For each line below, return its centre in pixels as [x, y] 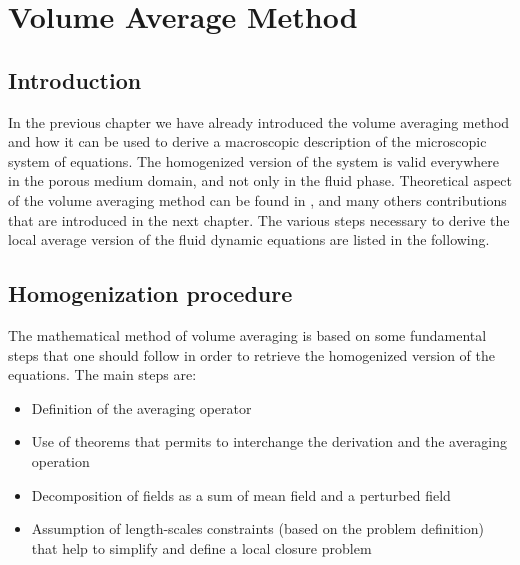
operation [60, 460]
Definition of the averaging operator [141, 407]
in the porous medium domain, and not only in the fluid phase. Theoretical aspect [260, 180]
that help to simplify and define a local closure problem [201, 547]
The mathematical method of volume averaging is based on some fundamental [247, 334]
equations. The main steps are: [102, 374]
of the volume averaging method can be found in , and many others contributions [257, 199]
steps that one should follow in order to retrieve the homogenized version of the [251, 354]
